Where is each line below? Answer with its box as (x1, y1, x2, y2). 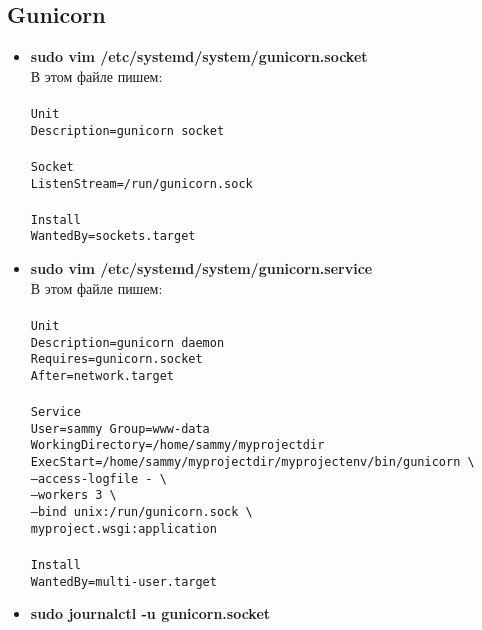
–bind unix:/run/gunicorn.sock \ (30, 505, 253, 520)
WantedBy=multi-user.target (30, 574, 217, 589)
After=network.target (30, 368, 174, 383)
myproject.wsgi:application (30, 521, 217, 536)
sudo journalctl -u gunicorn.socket (30, 603, 271, 624)
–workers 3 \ (30, 488, 117, 503)
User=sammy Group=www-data (30, 421, 210, 436)
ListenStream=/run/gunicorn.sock (30, 176, 253, 191)
